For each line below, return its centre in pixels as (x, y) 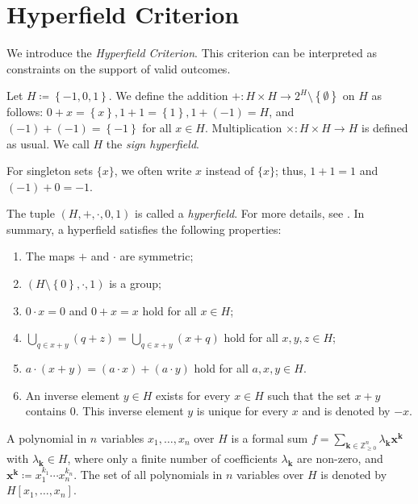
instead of (230, 171)
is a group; (135, 283)
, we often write (153, 171)
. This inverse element (130, 411)
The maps (50, 256)
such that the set (309, 395)
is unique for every (242, 411)
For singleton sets (50, 171)
